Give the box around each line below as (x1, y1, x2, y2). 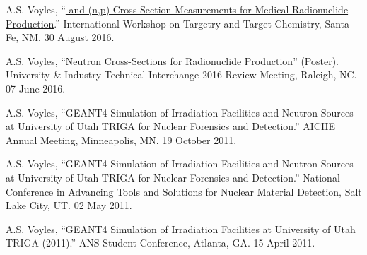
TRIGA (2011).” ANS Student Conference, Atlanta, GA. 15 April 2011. (6, 235, 315, 250)
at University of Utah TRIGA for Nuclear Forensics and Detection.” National (6, 170, 340, 184)
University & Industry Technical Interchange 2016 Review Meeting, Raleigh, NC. (6, 67, 357, 82)
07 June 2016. (6, 81, 66, 95)
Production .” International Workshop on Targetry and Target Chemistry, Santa (6, 16, 350, 30)
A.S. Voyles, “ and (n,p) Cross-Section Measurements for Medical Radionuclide (6, 2, 349, 16)
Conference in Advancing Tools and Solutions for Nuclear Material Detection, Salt (6, 184, 362, 198)
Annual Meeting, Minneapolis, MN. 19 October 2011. (6, 132, 237, 147)
